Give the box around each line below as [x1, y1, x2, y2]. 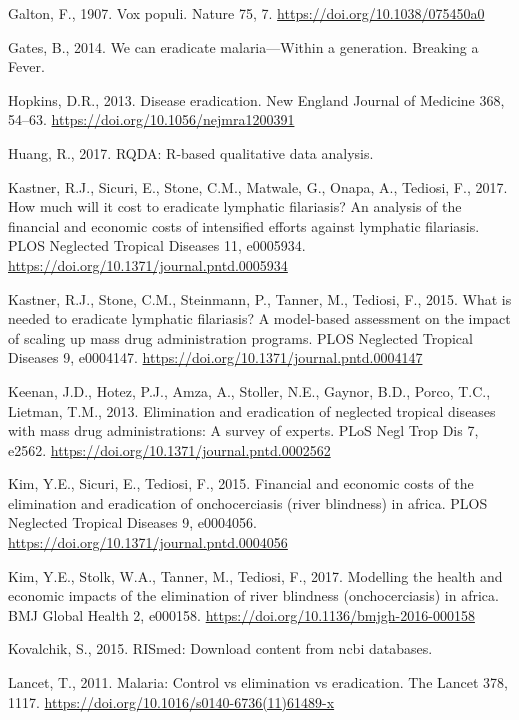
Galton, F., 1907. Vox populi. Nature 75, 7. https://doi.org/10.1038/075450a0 [8, 3, 485, 23]
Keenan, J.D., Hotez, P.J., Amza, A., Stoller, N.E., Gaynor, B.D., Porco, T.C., [8, 380, 491, 401]
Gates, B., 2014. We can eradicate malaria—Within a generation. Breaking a [8, 36, 479, 57]
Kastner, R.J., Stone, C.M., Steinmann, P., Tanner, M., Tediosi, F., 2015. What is [8, 288, 512, 309]
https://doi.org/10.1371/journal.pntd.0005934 [8, 254, 288, 275]
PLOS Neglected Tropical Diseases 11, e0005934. [8, 235, 306, 256]
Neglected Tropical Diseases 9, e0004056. [8, 512, 257, 533]
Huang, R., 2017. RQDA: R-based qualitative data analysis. [8, 142, 374, 163]
